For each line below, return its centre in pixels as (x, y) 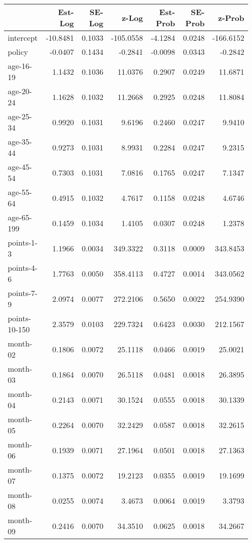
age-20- (20, 91)
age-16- (20, 66)
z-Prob (231, 17)
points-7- (23, 293)
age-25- (20, 116)
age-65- (20, 217)
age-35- (20, 141)
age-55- (20, 192)
